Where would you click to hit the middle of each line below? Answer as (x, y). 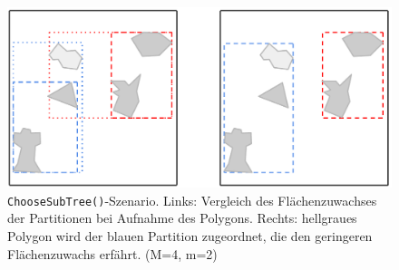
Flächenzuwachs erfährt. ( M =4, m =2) (112, 253)
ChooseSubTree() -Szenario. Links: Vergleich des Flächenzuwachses (192, 200)
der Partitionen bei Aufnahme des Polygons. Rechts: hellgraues (182, 218)
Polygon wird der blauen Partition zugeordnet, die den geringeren (190, 236)
